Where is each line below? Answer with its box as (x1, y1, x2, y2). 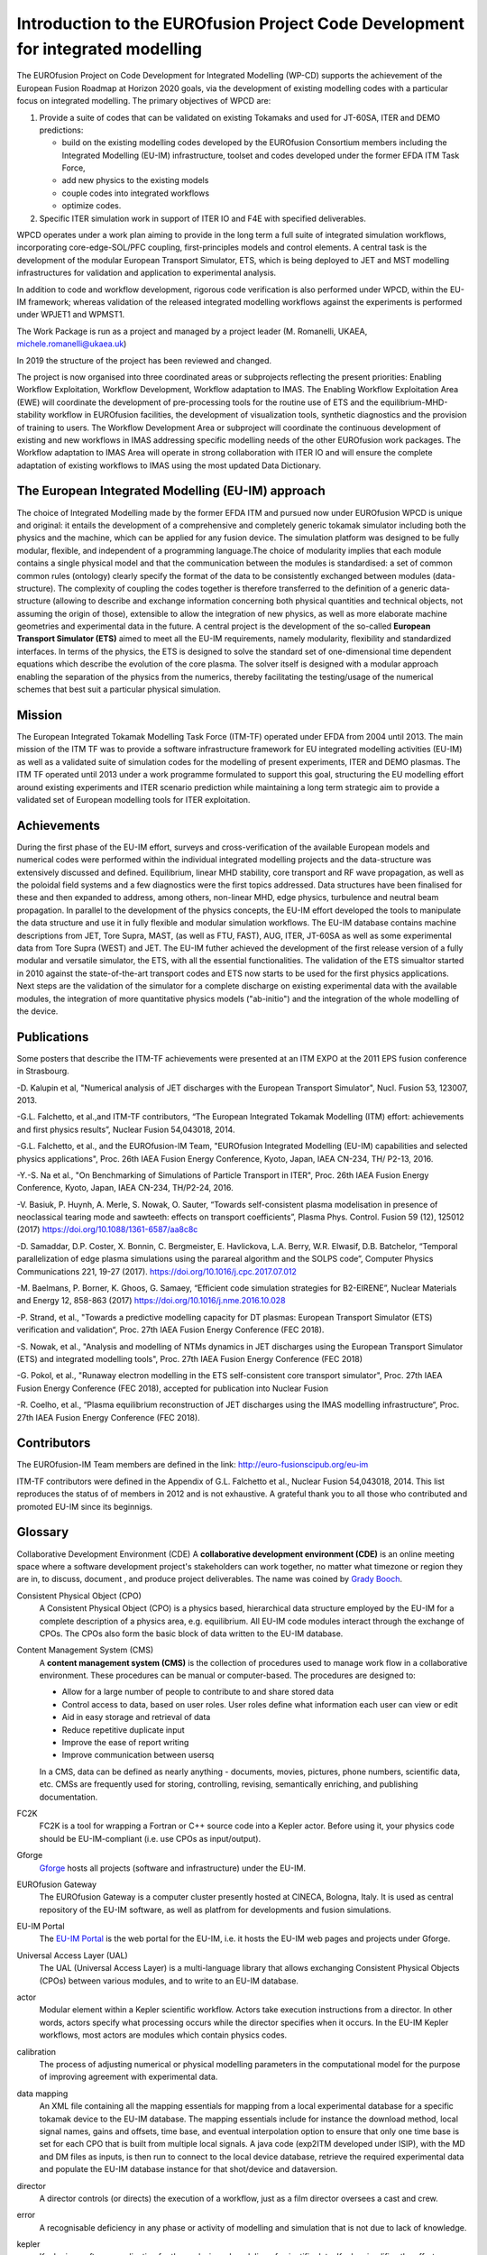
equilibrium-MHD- (380, 397, 448, 408)
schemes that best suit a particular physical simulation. (16, 684, 221, 695)
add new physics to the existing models (61, 175, 209, 186)
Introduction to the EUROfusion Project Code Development (16, 14, 464, 33)
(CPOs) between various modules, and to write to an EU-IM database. (39, 1975, 299, 1986)
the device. (16, 1006, 59, 1017)
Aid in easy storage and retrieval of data (61, 1712, 211, 1723)
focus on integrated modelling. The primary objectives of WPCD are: (16, 96, 271, 106)
